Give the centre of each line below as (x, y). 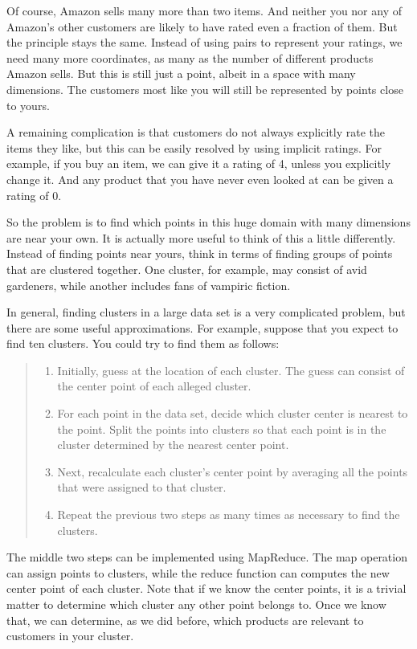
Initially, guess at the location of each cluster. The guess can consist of (231, 370)
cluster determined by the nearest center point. (173, 445)
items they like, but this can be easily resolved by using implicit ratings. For (194, 147)
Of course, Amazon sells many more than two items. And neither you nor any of (204, 10)
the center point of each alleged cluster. (154, 386)
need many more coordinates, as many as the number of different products (190, 57)
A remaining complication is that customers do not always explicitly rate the (196, 132)
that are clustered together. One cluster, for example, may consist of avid (187, 269)
